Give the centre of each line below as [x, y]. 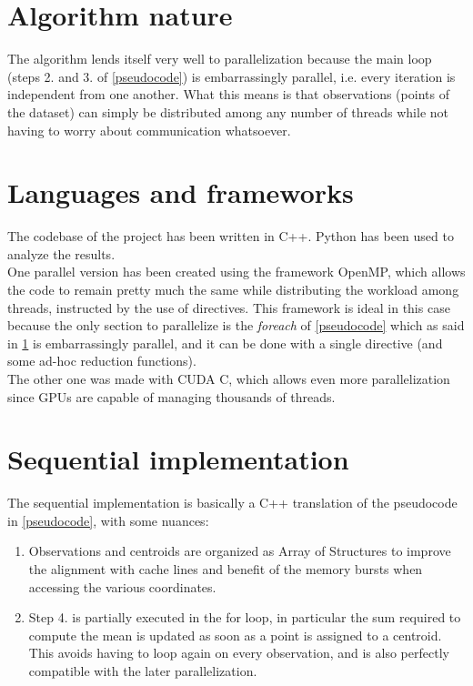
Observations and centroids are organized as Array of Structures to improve [240, 551]
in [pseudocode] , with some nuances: [108, 520]
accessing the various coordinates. [122, 586]
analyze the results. [61, 253]
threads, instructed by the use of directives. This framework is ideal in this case [229, 307]
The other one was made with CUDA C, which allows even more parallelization [229, 378]
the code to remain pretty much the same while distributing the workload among [233, 289]
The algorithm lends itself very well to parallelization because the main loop [220, 59]
